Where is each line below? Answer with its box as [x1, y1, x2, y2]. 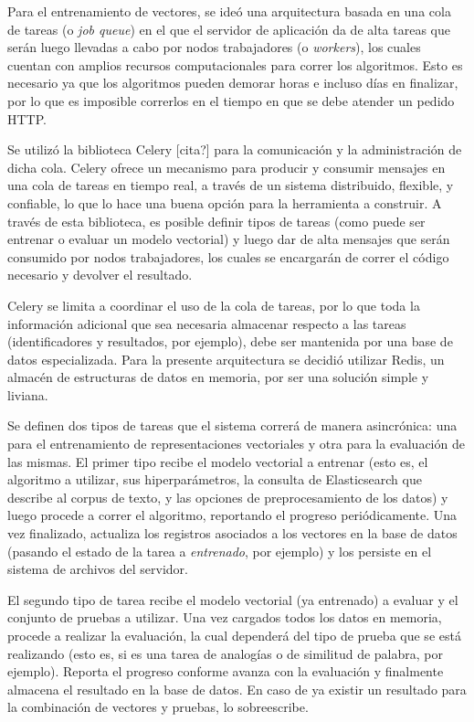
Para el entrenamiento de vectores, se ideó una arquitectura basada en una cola [7, 2, 451, 20]
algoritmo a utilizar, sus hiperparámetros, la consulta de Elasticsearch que [7, 470, 422, 489]
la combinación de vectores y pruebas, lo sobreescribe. [7, 697, 309, 717]
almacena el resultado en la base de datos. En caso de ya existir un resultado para [7, 679, 467, 698]
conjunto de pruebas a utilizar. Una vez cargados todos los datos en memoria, [7, 608, 442, 627]
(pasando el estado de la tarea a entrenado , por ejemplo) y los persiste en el [7, 541, 432, 560]
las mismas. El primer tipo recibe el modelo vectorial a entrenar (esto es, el [7, 451, 428, 471]
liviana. [7, 385, 48, 404]
